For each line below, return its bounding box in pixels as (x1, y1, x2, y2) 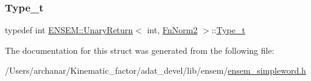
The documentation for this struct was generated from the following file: (5, 44, 274, 56)
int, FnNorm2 (147, 24, 198, 36)
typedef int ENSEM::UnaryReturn (5, 24, 133, 36)
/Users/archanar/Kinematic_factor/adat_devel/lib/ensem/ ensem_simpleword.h (5, 64, 306, 77)
